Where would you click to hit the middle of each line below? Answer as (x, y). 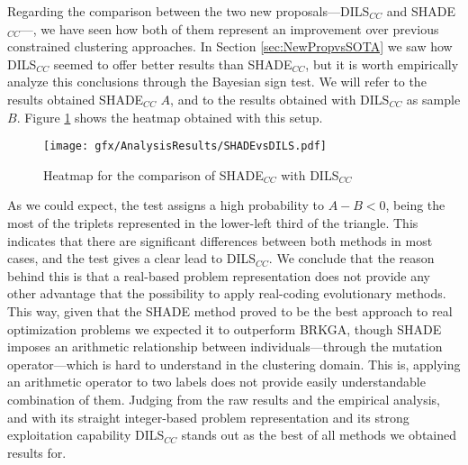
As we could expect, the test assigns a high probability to (166, 205)
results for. (37, 452)
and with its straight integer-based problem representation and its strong (208, 417)
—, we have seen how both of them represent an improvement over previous (229, 28)
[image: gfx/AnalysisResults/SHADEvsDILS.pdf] (185, 146)
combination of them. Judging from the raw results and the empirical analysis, (224, 399)
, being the (415, 205)
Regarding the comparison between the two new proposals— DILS (189, 11)
